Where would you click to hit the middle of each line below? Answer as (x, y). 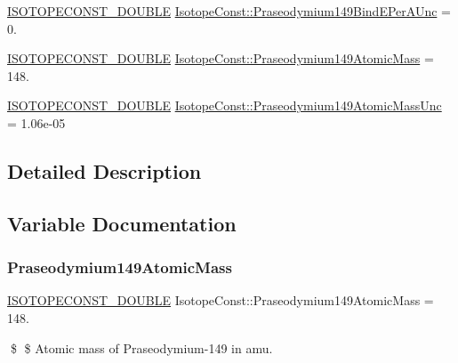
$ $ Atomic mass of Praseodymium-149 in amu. (141, 347)
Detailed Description (104, 170)
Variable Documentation (122, 223)
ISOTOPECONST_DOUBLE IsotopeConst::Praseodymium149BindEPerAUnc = (229, 11)
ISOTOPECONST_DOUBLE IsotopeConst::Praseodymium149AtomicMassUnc (225, 105)
